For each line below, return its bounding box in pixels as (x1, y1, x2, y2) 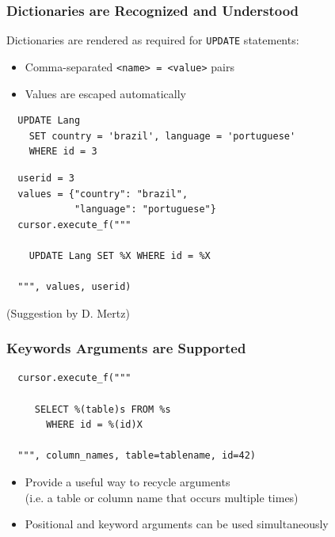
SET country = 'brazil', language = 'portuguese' (29, 130, 296, 142)
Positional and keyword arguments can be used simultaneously (25, 516, 329, 532)
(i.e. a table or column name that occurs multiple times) (25, 489, 299, 505)
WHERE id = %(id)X (46, 419, 143, 431)
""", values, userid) (17, 281, 131, 293)
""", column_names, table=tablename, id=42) (17, 450, 256, 462)
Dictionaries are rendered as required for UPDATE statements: (6, 32, 299, 48)
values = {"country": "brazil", (17, 188, 188, 200)
